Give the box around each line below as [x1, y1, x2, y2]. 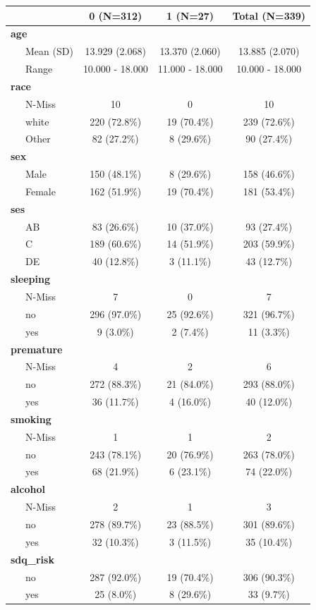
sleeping [11, 272, 50, 286]
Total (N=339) [232, 8, 306, 23]
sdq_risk [11, 551, 54, 566]
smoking [11, 411, 51, 426]
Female [25, 183, 56, 198]
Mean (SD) [25, 44, 73, 59]
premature [11, 341, 63, 356]
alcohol [11, 482, 45, 496]
